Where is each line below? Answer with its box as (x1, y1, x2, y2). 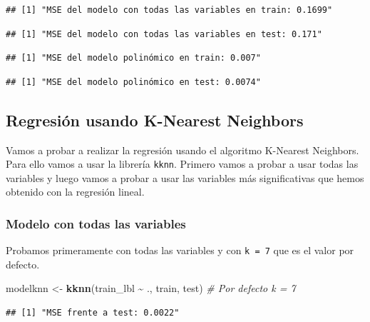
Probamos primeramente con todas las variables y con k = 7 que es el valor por (6, 243, 354, 258)
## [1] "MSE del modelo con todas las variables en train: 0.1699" (6, 5, 333, 15)
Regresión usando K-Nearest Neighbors (6, 109, 304, 131)
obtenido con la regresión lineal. (6, 184, 145, 199)
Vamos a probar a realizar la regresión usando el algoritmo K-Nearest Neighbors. (6, 142, 359, 157)
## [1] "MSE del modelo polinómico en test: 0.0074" (6, 76, 261, 87)
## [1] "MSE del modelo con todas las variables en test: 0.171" (6, 29, 322, 39)
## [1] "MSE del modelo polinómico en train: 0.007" (6, 53, 261, 64)
